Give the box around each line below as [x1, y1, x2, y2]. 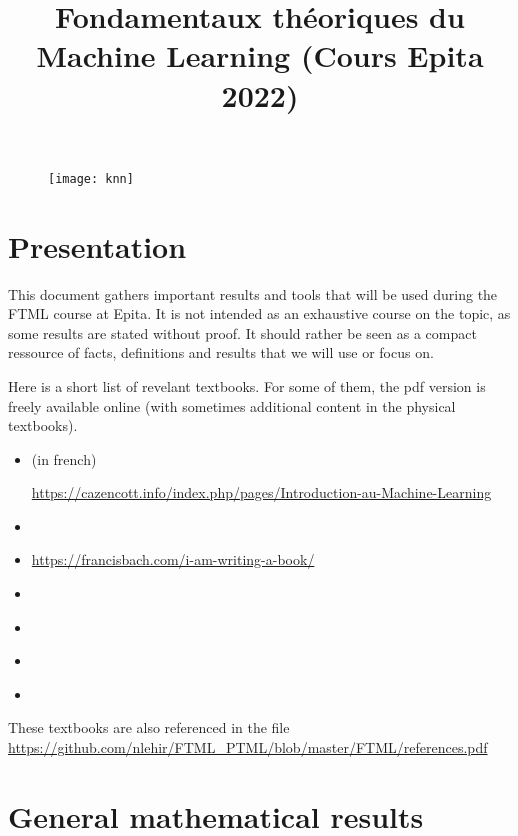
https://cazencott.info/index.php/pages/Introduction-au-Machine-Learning [31, 482, 492, 503]
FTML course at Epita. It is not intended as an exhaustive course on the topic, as [8, 303, 511, 324]
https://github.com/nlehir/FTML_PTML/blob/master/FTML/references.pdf [8, 737, 488, 758]
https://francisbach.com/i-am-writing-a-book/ [31, 549, 315, 570]
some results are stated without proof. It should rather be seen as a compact [8, 322, 477, 343]
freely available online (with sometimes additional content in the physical [8, 395, 456, 416]
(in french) [31, 448, 97, 469]
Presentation [8, 225, 187, 266]
